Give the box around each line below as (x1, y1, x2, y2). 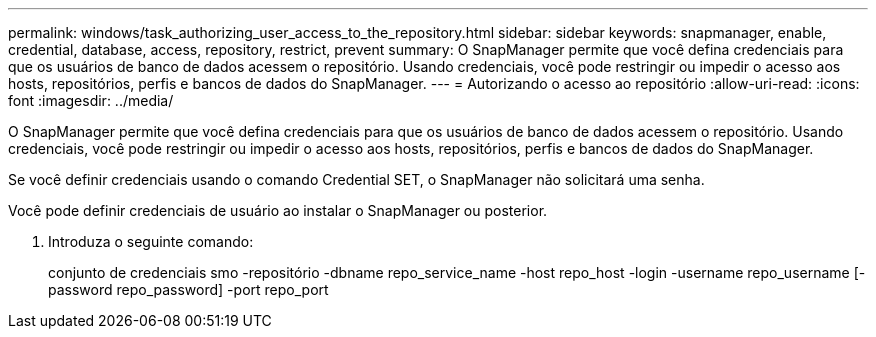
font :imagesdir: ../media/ (8, 92, 174, 109)
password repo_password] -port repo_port (48, 281, 329, 298)
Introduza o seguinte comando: (48, 233, 254, 250)
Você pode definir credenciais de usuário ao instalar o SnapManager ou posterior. (8, 202, 548, 219)
